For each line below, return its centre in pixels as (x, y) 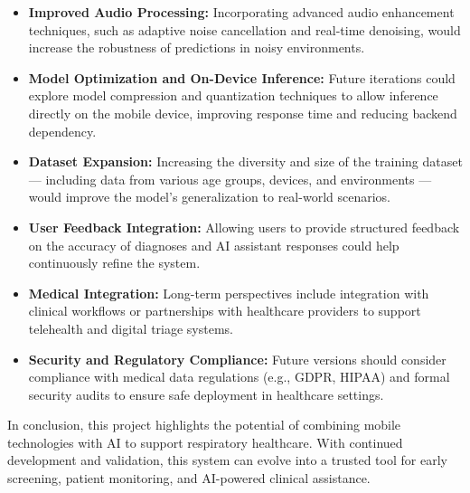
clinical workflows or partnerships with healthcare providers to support (225, 311)
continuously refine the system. (114, 263)
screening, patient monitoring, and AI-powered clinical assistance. (189, 478)
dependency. (62, 131)
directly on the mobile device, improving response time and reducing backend (243, 113)
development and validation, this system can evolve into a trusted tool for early (227, 460)
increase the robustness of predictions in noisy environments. (197, 47)
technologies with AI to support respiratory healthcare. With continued (205, 442)
